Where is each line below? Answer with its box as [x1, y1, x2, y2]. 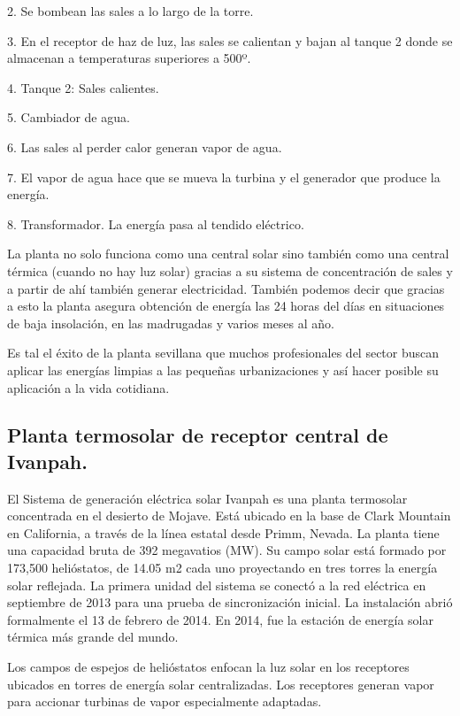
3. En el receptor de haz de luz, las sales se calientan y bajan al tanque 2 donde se [7, 31, 453, 50]
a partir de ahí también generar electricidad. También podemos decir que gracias [7, 279, 445, 297]
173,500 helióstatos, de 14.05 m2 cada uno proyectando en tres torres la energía [7, 558, 438, 577]
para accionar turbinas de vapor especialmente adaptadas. [7, 692, 322, 711]
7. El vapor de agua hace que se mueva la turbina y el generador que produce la [7, 167, 441, 186]
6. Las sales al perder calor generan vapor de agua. [7, 137, 282, 156]
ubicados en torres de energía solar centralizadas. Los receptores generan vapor [7, 674, 434, 693]
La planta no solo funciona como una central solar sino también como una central [7, 244, 449, 263]
